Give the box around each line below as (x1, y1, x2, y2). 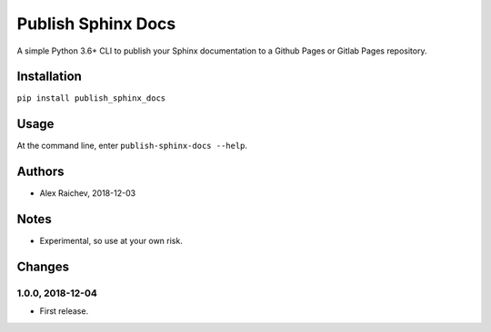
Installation (16, 69, 82, 84)
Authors (16, 164, 65, 180)
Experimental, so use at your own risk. (39, 236, 184, 247)
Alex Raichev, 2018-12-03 (39, 188, 136, 199)
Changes (16, 259, 70, 274)
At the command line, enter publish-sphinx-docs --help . (16, 141, 248, 151)
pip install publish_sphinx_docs (16, 93, 166, 103)
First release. (39, 306, 89, 317)
